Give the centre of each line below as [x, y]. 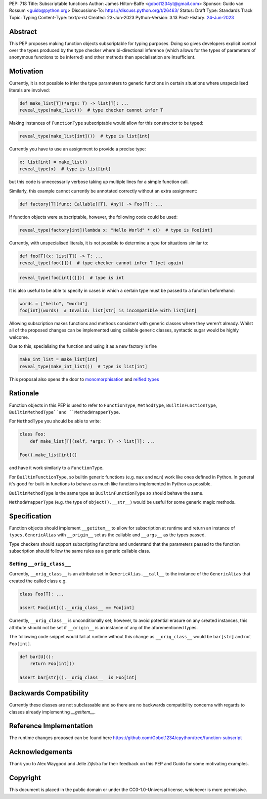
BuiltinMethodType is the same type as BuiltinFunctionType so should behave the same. [106, 493]
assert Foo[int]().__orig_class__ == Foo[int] [77, 608]
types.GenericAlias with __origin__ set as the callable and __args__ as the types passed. [108, 535]
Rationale [24, 393]
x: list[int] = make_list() [53, 162]
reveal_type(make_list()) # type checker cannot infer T [91, 110]
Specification [30, 516]
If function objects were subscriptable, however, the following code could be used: [93, 217]
